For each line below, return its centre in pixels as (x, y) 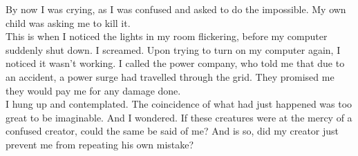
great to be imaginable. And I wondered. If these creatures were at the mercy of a (179, 117)
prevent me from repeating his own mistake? (100, 144)
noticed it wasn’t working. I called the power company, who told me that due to (175, 63)
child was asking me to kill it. (68, 22)
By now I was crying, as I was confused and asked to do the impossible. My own (176, 9)
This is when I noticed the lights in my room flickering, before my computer (167, 36)
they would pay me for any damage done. (93, 90)
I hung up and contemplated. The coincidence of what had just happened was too (179, 104)
